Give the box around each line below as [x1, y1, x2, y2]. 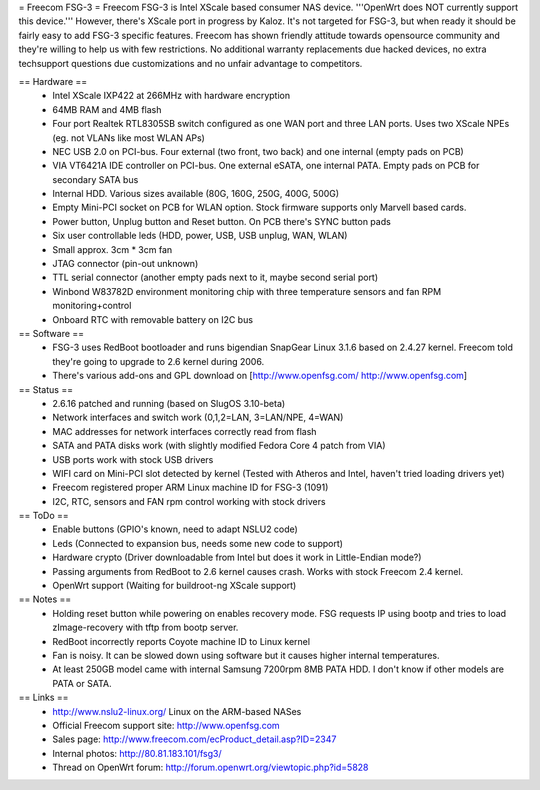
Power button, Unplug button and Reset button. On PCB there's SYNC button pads [52, 215, 392, 227]
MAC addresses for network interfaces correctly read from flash [52, 425, 317, 437]
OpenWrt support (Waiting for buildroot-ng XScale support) [52, 580, 297, 592]
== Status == [18, 383, 74, 395]
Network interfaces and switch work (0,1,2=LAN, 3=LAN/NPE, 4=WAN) [52, 411, 344, 424]
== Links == [18, 691, 69, 704]
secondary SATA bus [52, 173, 139, 185]
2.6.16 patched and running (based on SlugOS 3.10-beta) [52, 397, 286, 409]
